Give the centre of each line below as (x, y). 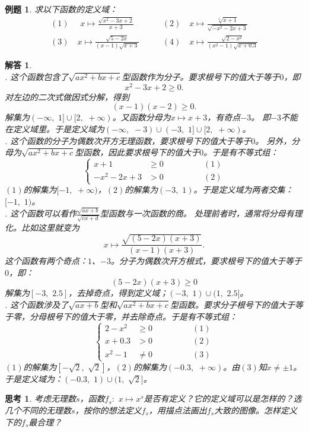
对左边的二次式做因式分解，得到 (67, 96)
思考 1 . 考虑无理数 (40, 398)
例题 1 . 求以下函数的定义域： (61, 9)
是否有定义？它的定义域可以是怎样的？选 (223, 398)
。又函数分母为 (141, 117)
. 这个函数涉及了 (37, 304)
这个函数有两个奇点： (46, 261)
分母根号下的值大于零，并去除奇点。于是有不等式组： (133, 316)
